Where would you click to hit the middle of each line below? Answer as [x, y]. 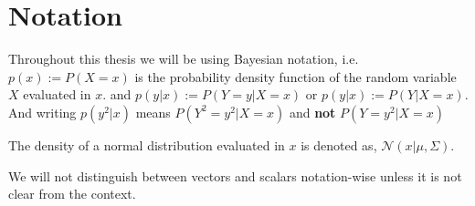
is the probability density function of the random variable [296, 76]
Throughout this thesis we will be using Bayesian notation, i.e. [184, 59]
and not [312, 112]
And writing [42, 112]
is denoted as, [339, 144]
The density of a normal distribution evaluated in [147, 144]
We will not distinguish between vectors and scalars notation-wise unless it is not [235, 175]
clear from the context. [72, 194]
